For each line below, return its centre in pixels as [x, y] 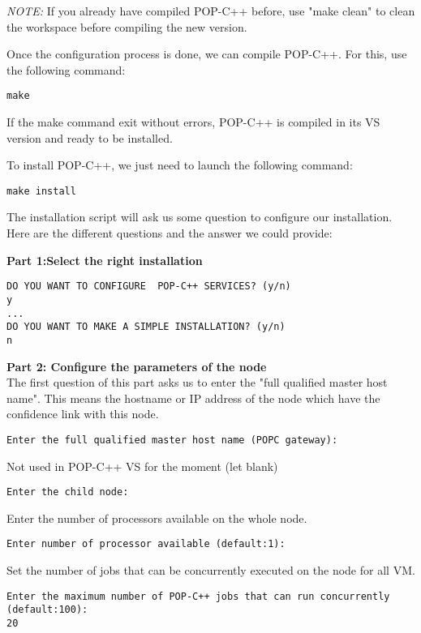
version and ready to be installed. [90, 137]
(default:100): [47, 610]
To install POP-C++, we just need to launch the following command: [180, 165]
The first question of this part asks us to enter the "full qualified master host [197, 382]
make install [41, 191]
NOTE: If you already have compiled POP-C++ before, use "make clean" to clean [211, 11]
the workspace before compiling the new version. [127, 26]
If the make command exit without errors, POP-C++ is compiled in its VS [193, 122]
